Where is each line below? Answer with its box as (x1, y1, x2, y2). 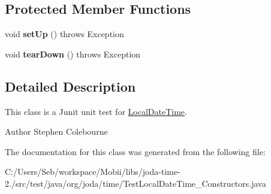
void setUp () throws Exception (5, 28, 124, 40)
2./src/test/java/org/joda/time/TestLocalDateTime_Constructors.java (5, 177, 266, 189)
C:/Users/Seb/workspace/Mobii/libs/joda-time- (5, 165, 180, 178)
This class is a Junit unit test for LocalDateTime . (5, 105, 187, 117)
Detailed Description (5, 77, 136, 95)
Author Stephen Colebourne (5, 125, 108, 138)
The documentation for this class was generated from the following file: (5, 145, 266, 157)
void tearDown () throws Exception (5, 47, 141, 60)
